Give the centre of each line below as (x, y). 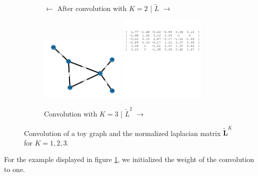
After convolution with (92, 8)
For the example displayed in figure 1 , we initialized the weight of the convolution (129, 159)
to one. (14, 169)
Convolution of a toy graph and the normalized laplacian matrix (122, 133)
